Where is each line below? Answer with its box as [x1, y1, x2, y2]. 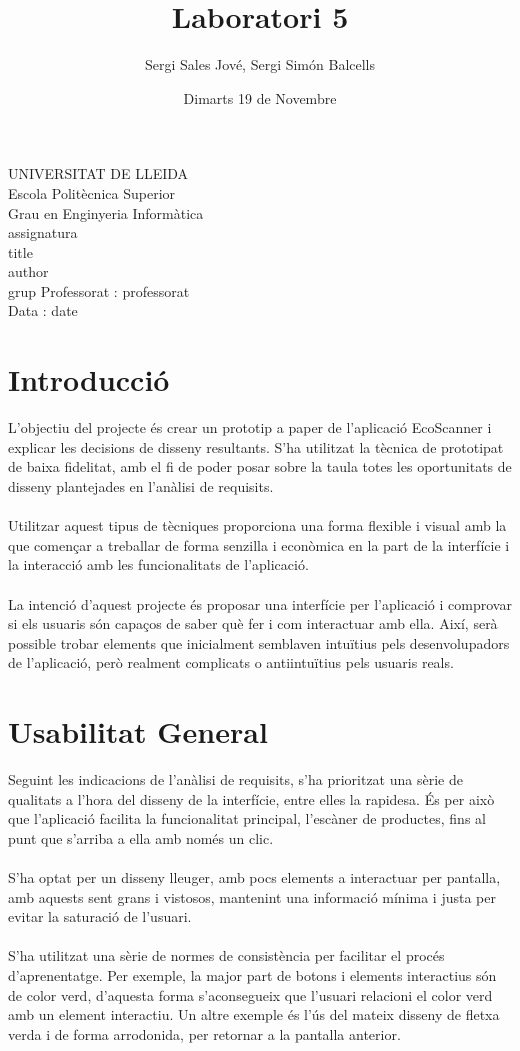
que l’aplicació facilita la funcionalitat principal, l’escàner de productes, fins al [8, 808, 486, 829]
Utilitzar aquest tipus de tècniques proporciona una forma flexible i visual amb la [8, 515, 507, 536]
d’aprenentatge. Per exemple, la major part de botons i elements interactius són [8, 964, 497, 985]
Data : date [8, 300, 78, 321]
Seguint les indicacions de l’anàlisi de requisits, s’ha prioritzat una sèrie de [8, 769, 463, 790]
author [8, 261, 49, 282]
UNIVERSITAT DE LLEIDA [8, 163, 189, 184]
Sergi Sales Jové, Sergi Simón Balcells [144, 54, 376, 75]
